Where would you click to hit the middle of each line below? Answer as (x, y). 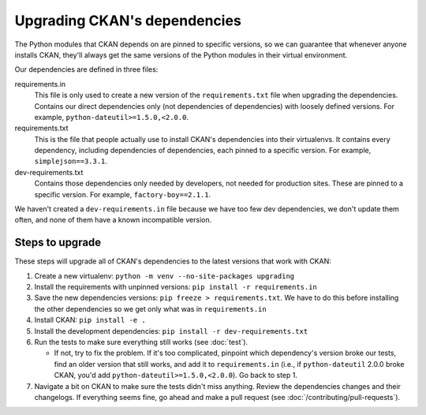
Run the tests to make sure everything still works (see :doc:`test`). (141, 342)
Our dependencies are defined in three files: (86, 69)
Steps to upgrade (58, 243)
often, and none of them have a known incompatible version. (113, 220)
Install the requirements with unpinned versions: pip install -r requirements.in (176, 287)
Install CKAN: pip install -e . (90, 320)
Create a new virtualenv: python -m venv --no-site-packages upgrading (164, 275)
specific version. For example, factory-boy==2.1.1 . (123, 194)
